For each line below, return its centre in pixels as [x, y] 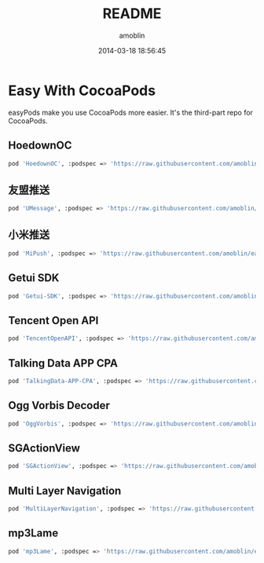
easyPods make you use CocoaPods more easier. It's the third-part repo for [131, 112]
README [132, 14]
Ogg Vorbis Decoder [59, 406]
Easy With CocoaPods [82, 90]
